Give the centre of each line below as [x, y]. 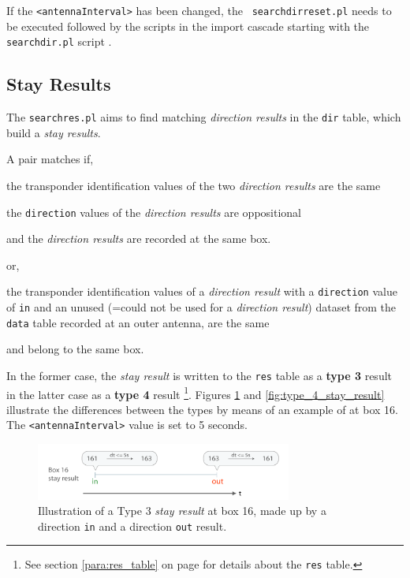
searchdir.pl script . [59, 41]
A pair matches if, [50, 159]
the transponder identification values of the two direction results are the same [194, 185]
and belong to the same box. [75, 349]
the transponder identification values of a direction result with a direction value [202, 291]
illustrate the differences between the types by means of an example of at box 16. [202, 409]
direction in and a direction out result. [132, 526]
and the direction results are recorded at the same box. [139, 239]
